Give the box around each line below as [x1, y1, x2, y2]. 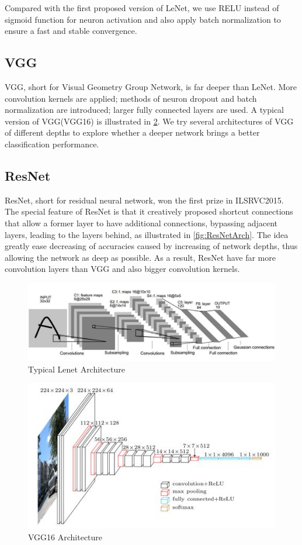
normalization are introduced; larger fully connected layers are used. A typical [5, 104, 284, 116]
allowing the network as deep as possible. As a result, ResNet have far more [5, 251, 276, 263]
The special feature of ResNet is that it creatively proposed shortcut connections [5, 205, 293, 218]
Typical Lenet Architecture [28, 363, 125, 375]
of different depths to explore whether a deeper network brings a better [5, 126, 260, 139]
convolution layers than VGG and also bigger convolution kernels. [5, 263, 240, 275]
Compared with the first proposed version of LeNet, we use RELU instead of [5, 2, 279, 13]
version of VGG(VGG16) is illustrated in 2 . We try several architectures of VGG [5, 115, 294, 127]
